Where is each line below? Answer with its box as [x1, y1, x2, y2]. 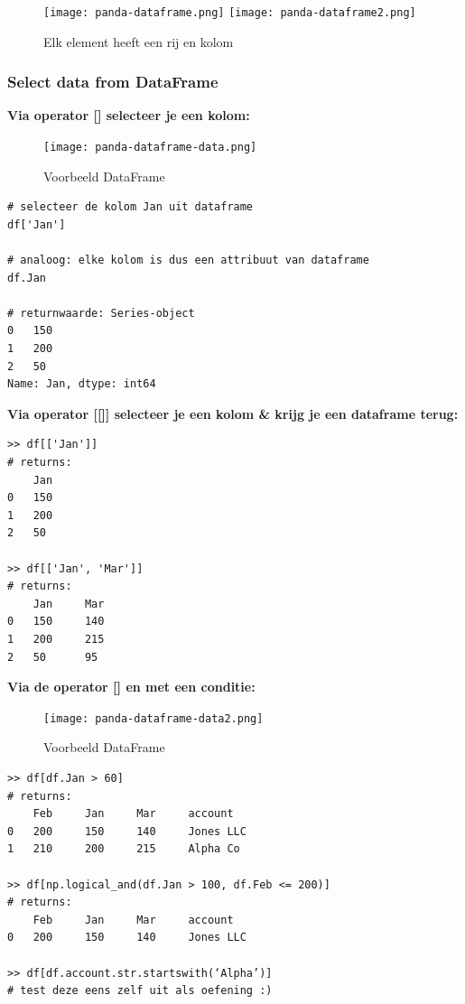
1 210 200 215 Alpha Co [7, 842, 240, 856]
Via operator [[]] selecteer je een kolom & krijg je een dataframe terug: [7, 404, 459, 423]
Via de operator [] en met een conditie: [7, 677, 256, 696]
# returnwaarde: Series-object [7, 306, 195, 320]
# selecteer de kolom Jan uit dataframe [7, 200, 254, 214]
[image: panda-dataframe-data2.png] [43, 711, 264, 725]
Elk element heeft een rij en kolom [43, 32, 234, 51]
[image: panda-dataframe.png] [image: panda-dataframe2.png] [43, 6, 416, 19]
